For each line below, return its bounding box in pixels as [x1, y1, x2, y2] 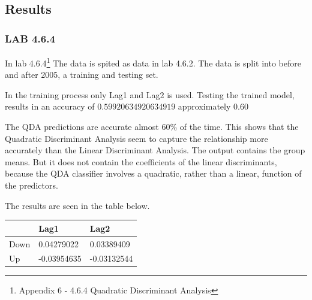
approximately [178, 100, 231, 113]
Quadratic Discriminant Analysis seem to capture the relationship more [5, 132, 268, 144]
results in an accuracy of [5, 100, 95, 113]
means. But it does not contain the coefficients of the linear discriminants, [5, 155, 277, 168]
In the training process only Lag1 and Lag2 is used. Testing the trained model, [5, 88, 295, 101]
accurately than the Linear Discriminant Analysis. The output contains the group [5, 144, 305, 156]
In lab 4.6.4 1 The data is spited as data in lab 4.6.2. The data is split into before [5, 55, 301, 69]
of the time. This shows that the [179, 120, 299, 133]
